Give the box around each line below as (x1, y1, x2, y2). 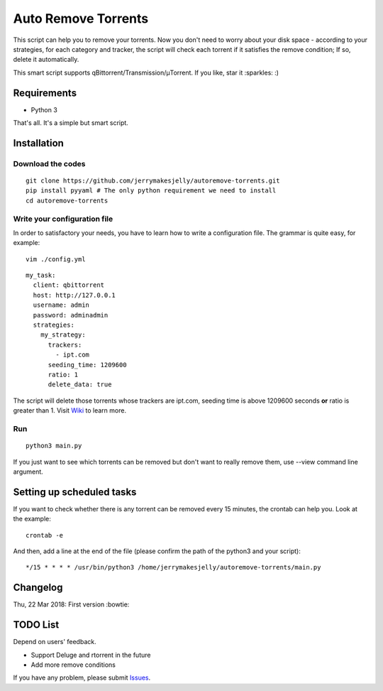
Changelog (13, 582, 63, 594)
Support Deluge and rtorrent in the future (30, 651, 151, 659)
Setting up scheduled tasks (13, 486, 137, 498)
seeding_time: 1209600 (48, 361, 127, 369)
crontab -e (26, 531, 64, 539)
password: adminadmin (33, 311, 109, 319)
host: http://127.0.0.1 (33, 291, 116, 299)
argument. (13, 467, 44, 476)
